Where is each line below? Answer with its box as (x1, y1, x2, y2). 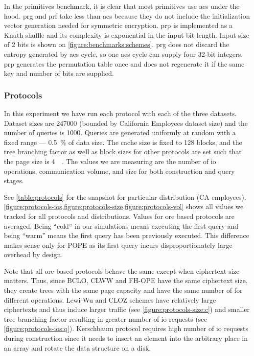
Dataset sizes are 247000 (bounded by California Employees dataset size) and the (4, 118, 248, 128)
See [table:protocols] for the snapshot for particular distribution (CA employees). (4, 191, 246, 202)
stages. (4, 175, 24, 186)
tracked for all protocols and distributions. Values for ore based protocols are (4, 211, 234, 221)
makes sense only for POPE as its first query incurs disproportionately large (4, 239, 232, 250)
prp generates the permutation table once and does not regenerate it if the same (4, 58, 245, 69)
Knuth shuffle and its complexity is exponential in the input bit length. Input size (4, 29, 249, 40)
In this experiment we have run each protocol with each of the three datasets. (4, 108, 237, 118)
